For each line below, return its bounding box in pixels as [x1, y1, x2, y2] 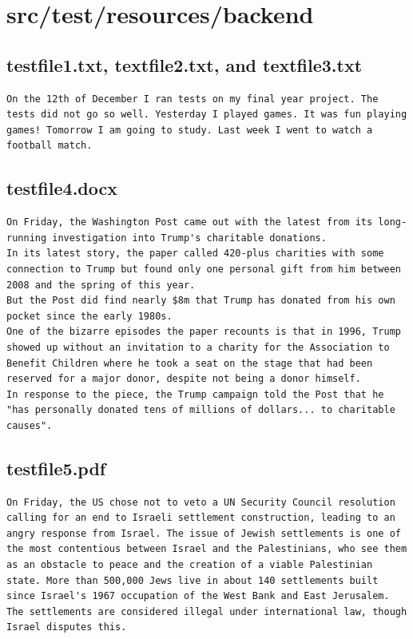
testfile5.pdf [6, 455, 106, 480]
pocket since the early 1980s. [6, 310, 173, 322]
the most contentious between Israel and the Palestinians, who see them [6, 543, 407, 555]
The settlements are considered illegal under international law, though [6, 605, 407, 617]
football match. [6, 140, 93, 152]
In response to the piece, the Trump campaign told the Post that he [6, 388, 384, 400]
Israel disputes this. [6, 621, 127, 633]
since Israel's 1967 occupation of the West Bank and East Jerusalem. [6, 590, 390, 602]
